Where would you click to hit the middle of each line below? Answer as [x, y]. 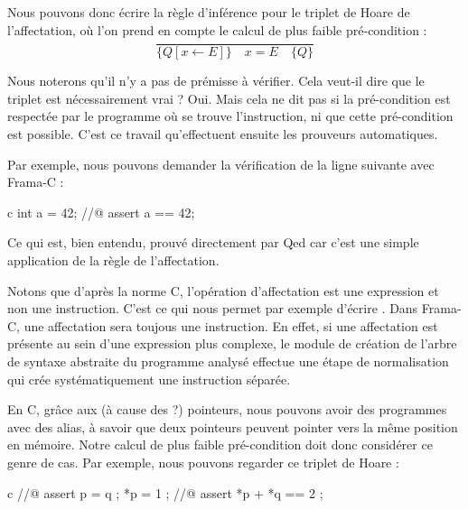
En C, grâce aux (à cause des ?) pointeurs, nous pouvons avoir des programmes [227, 409]
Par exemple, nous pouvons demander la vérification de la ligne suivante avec [221, 164]
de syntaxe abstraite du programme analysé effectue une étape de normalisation [228, 361]
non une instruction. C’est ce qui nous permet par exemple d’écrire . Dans [213, 308]
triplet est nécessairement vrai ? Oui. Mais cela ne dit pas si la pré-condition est [229, 98]
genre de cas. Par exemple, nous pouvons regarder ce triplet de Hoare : [203, 462]
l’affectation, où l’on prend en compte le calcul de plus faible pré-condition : [217, 29]
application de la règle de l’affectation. [113, 260]
